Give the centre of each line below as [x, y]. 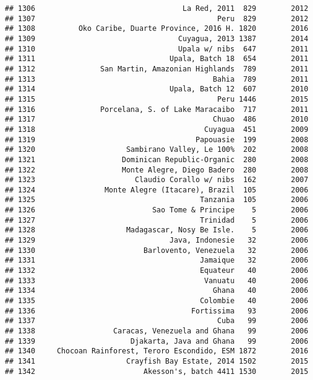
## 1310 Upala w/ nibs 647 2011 [157, 49]
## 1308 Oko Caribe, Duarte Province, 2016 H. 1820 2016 [157, 29]
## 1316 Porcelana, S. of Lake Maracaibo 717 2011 [157, 109]
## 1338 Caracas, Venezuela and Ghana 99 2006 [157, 331]
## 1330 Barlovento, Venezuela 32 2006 [157, 250]
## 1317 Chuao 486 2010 [157, 120]
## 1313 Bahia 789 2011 [157, 79]
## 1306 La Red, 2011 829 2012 [157, 8]
